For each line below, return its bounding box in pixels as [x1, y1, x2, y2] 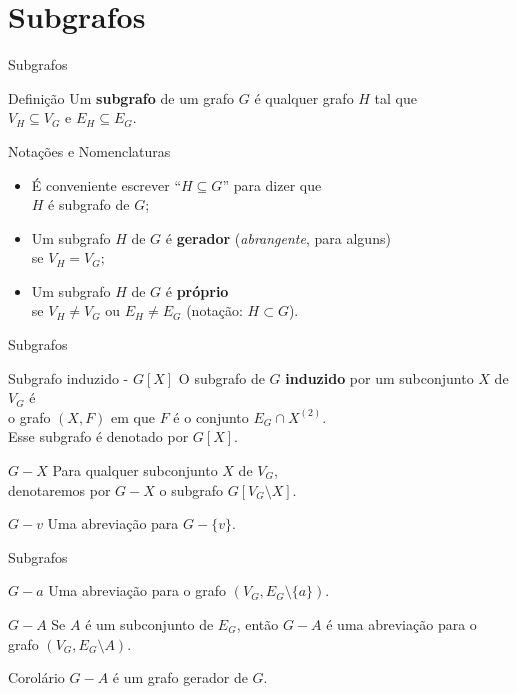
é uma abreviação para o [326, 614, 477, 634]
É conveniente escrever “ [31, 174, 182, 195]
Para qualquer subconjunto [52, 460, 218, 481]
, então [236, 614, 279, 634]
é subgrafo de [48, 194, 130, 215]
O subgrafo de [178, 367, 265, 388]
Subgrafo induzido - [8, 367, 129, 388]
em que [111, 406, 156, 427]
